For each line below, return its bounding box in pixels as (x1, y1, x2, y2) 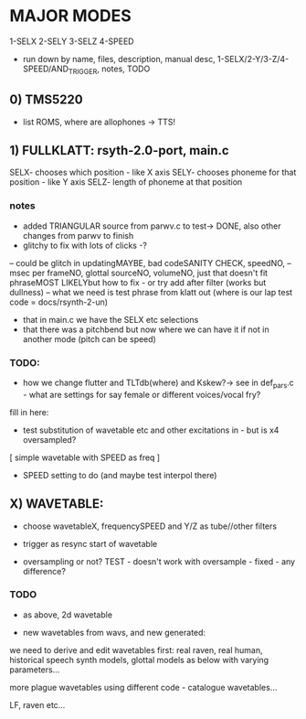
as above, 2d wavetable (22, 609, 112, 620)
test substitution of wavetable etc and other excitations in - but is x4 (22, 424, 280, 435)
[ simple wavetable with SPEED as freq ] (9, 452, 161, 463)
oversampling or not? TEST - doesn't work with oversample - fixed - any (22, 555, 295, 567)
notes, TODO (101, 63, 151, 74)
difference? (22, 565, 67, 576)
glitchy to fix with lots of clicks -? (22, 240, 148, 251)
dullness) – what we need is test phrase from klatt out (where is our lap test (9, 286, 293, 297)
